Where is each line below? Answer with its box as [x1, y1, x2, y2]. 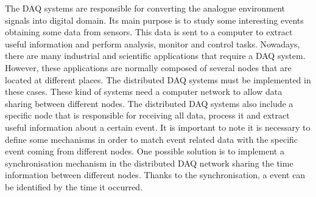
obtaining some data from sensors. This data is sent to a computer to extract [5, 26, 293, 38]
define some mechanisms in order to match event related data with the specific [5, 133, 298, 145]
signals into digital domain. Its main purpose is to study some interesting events [5, 13, 304, 26]
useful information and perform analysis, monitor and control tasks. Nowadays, [5, 37, 300, 50]
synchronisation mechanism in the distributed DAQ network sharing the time [5, 156, 293, 169]
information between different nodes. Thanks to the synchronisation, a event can [5, 168, 306, 181]
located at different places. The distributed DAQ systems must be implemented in [5, 73, 311, 86]
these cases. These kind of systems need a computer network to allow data [5, 85, 283, 98]
